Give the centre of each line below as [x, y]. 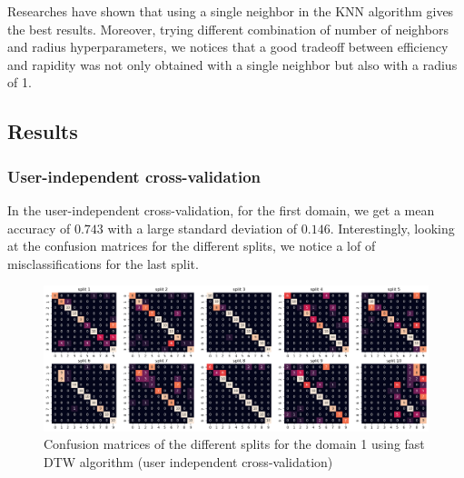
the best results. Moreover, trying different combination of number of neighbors [228, 29]
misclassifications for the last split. [103, 263]
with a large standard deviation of [202, 228]
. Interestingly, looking [392, 228]
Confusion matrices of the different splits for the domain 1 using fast [234, 444]
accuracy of [39, 228]
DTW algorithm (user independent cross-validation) [188, 461]
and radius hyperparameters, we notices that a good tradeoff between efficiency [228, 47]
